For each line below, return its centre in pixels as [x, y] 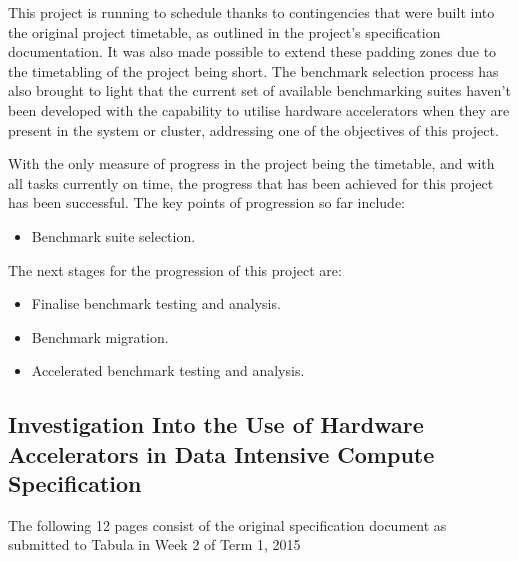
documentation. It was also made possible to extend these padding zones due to [252, 51]
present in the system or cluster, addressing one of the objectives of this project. [253, 129]
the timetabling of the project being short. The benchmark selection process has [253, 70]
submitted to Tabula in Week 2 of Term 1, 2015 [154, 544]
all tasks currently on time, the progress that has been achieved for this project [251, 182]
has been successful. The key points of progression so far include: [206, 202]
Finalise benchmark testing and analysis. [156, 303]
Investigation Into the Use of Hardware [216, 424]
